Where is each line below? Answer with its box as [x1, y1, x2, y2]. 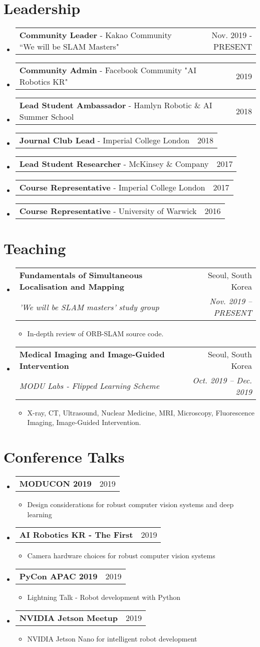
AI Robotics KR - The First [19, 529, 133, 541]
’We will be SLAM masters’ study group [19, 301, 159, 313]
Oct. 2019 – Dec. [192, 374, 252, 386]
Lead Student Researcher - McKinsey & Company [19, 158, 209, 170]
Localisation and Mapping [19, 281, 124, 293]
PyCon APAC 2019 [19, 570, 98, 582]
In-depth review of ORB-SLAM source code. [27, 328, 164, 339]
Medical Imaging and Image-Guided [19, 348, 165, 360]
